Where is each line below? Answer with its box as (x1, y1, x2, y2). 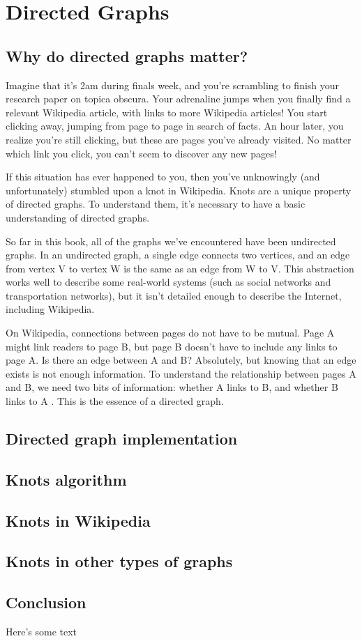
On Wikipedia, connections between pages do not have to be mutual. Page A (6, 325, 335, 340)
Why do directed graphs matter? (6, 45, 248, 66)
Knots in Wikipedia (6, 509, 151, 531)
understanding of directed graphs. (6, 210, 150, 224)
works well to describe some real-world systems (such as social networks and (6, 275, 331, 289)
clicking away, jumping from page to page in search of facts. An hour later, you (6, 118, 344, 133)
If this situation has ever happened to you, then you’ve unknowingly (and (6, 169, 320, 184)
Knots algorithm (6, 468, 127, 490)
